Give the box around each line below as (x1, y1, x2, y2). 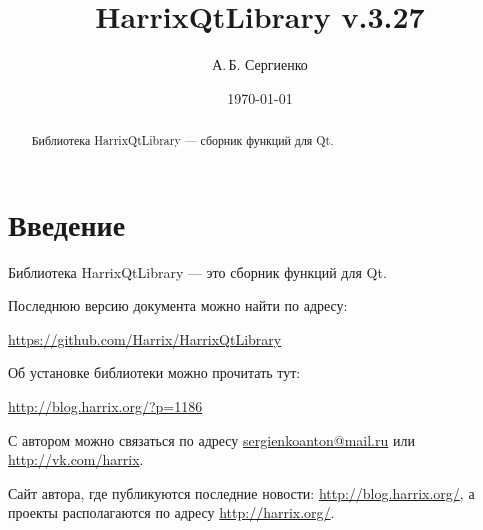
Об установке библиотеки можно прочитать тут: (8, 362, 301, 383)
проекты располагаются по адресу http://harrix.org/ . (8, 502, 335, 523)
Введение (8, 203, 126, 244)
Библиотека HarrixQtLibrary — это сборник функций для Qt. (8, 261, 387, 282)
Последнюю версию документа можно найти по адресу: (8, 295, 348, 316)
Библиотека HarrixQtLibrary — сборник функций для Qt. (31, 132, 334, 149)
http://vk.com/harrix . (8, 449, 144, 470)
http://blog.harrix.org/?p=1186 (8, 396, 203, 417)
